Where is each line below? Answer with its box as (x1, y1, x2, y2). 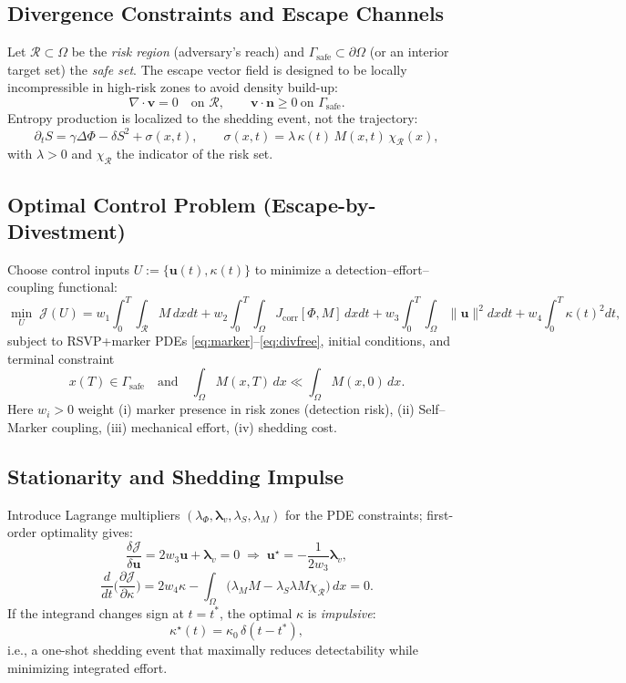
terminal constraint (7, 348, 115, 367)
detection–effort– (335, 259, 429, 278)
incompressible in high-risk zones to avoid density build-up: (7, 78, 338, 97)
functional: (58, 277, 118, 296)
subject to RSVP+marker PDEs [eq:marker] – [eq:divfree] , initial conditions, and (7, 331, 451, 350)
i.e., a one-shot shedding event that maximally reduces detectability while (7, 640, 418, 659)
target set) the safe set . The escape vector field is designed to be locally (7, 59, 407, 78)
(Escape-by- (262, 190, 376, 218)
